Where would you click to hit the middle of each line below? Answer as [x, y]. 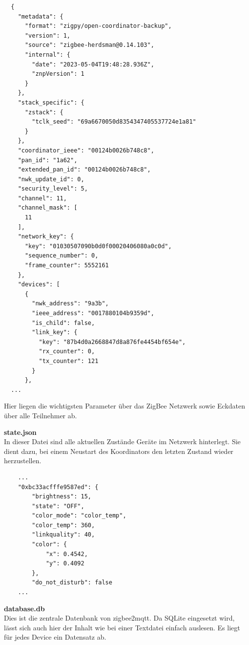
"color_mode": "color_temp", [79, 516]
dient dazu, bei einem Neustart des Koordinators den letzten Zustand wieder [119, 451]
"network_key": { [46, 237]
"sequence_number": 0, [62, 256]
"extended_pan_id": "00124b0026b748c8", [84, 170]
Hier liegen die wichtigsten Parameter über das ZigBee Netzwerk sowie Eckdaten [125, 406]
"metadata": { [41, 16]
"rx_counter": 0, [67, 352]
